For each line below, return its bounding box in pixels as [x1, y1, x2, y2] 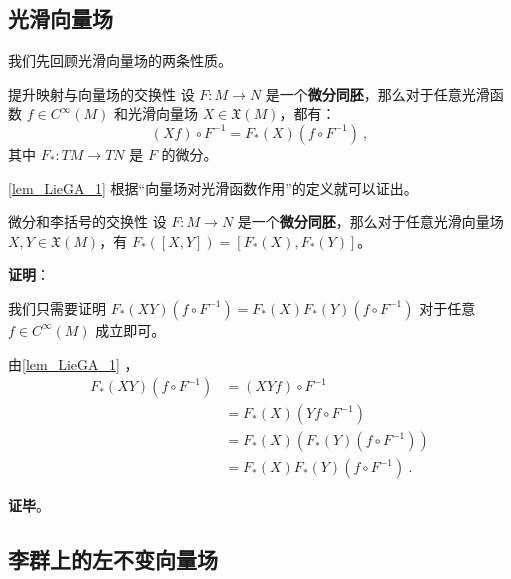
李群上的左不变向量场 [8, 544, 218, 575]
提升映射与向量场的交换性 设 [8, 83, 195, 104]
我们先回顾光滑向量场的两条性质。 [8, 50, 232, 71]
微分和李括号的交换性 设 [8, 211, 167, 232]
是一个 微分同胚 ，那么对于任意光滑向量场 [237, 211, 504, 232]
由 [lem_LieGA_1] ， [8, 353, 139, 374]
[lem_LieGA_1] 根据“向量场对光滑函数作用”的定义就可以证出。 [8, 177, 418, 198]
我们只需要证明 [8, 297, 106, 318]
